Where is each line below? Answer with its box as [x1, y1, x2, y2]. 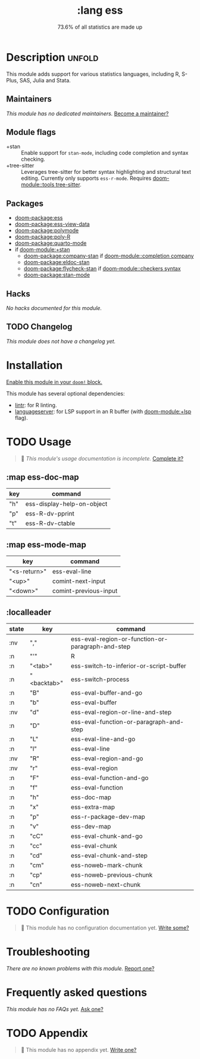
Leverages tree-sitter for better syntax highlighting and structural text [21, 168, 192, 176]
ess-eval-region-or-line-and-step [70, 708, 171, 717]
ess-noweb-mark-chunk [70, 861, 143, 870]
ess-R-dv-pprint [25, 509, 74, 518]
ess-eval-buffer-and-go [70, 689, 143, 697]
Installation [6, 358, 63, 372]
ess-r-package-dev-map [70, 813, 146, 821]
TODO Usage [6, 435, 71, 449]
